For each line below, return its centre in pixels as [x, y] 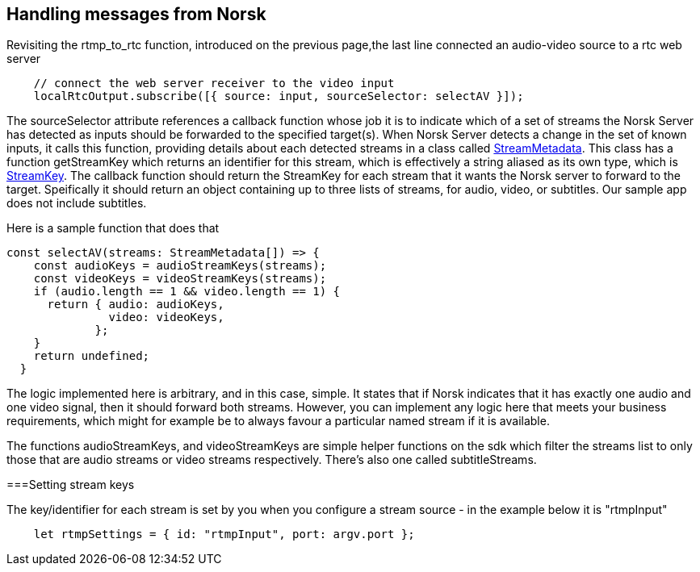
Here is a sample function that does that [113, 228]
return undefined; [92, 356]
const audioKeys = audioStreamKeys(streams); [180, 266]
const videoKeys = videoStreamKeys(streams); [180, 279]
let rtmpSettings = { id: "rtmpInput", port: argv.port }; [224, 534]
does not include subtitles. [77, 203]
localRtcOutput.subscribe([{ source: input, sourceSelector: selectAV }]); [279, 96]
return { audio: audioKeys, [136, 305]
